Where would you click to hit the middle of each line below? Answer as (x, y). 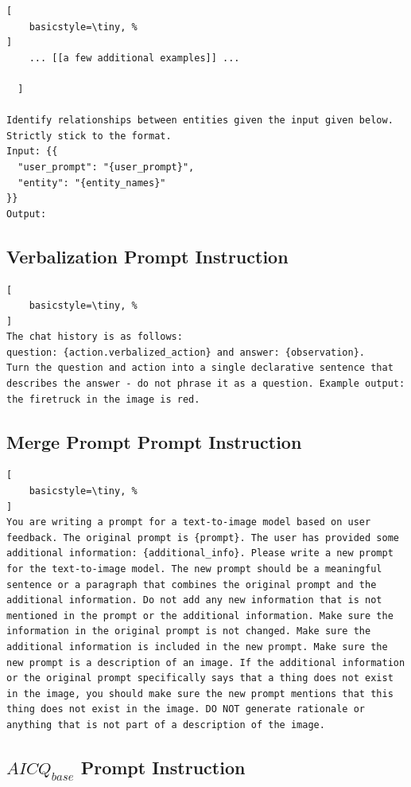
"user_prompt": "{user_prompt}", (106, 167)
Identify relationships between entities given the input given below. (200, 121)
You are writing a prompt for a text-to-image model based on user (189, 522)
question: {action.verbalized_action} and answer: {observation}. (186, 352)
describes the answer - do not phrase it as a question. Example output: (206, 384)
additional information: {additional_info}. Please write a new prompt (200, 553)
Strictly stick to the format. (89, 136)
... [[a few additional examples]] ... (134, 58)
